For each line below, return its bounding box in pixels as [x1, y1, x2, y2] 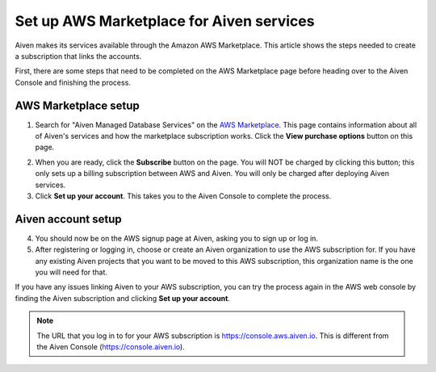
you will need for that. [35, 267, 108, 278]
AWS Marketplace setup [15, 98, 140, 112]
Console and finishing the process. [15, 77, 131, 87]
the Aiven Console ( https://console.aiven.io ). [36, 342, 185, 351]
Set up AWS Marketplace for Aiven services [15, 12, 315, 30]
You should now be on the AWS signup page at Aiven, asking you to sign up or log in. [35, 233, 319, 243]
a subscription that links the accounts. [15, 51, 142, 61]
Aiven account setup [15, 212, 123, 226]
